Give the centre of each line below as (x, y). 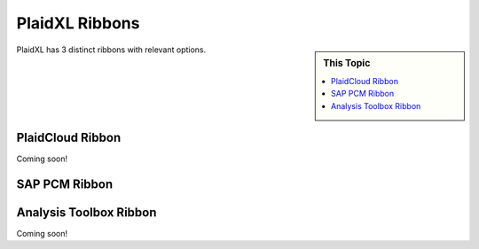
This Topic (347, 63)
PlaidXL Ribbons (78, 23)
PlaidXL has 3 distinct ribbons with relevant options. (111, 50)
